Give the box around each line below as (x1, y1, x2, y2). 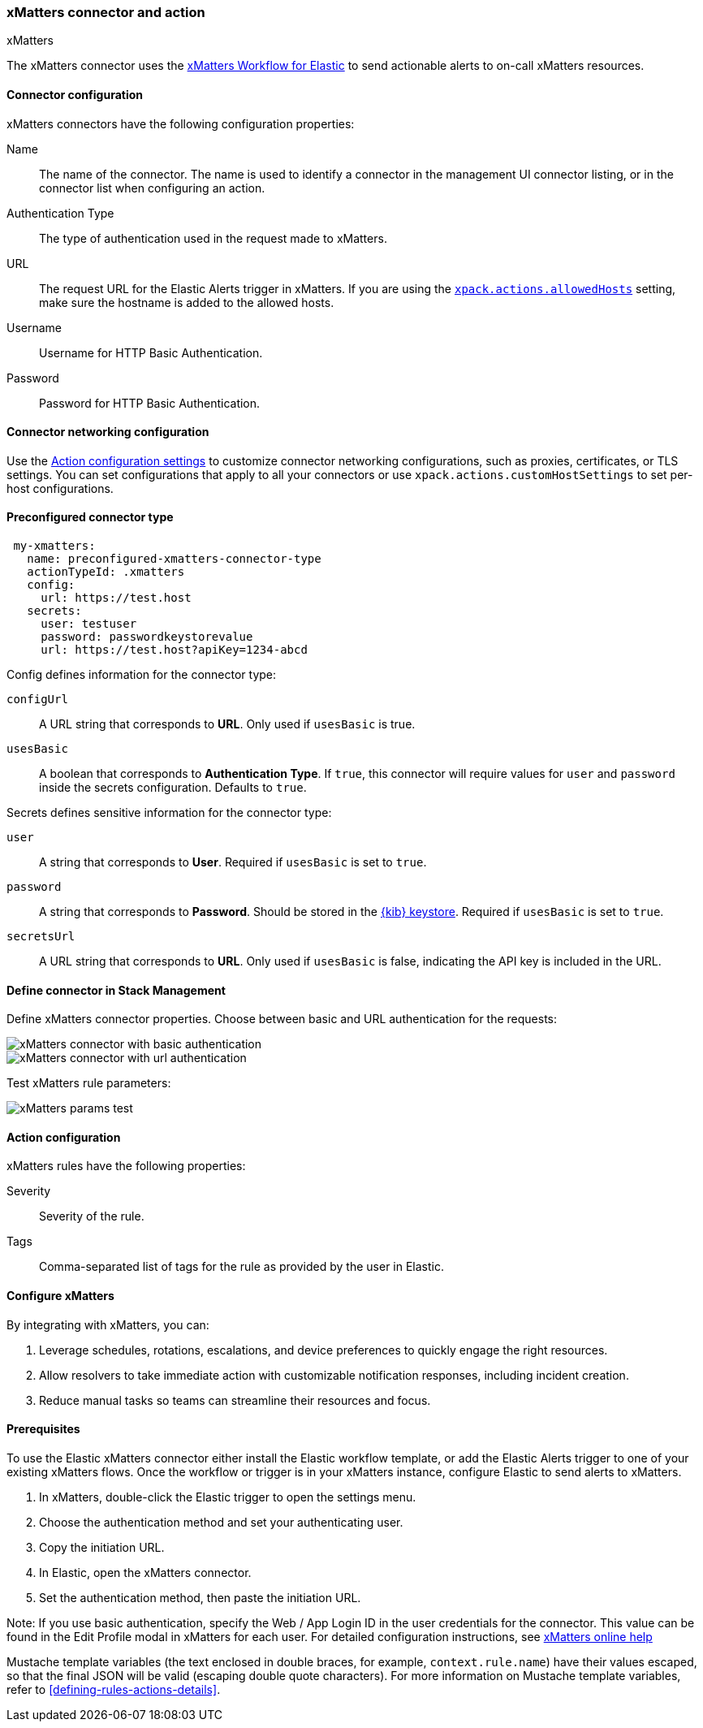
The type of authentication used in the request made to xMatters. (39, 231, 387, 245)
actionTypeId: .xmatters (27, 565, 185, 579)
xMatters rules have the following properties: (6, 1159, 246, 1173)
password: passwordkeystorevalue (41, 630, 253, 644)
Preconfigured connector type (6, 510, 174, 525)
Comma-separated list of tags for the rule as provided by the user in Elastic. (39, 1259, 444, 1274)
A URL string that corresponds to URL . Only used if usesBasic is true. (39, 717, 416, 732)
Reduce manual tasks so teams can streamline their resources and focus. (39, 1393, 431, 1407)
